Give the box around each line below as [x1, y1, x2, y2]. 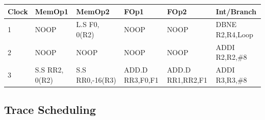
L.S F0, [76, 19, 99, 30]
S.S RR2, [35, 64, 64, 75]
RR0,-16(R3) [76, 74, 116, 85]
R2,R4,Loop [216, 29, 253, 39]
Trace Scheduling [4, 102, 96, 117]
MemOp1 [35, 6, 68, 16]
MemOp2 [76, 6, 110, 16]
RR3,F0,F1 [124, 74, 158, 85]
